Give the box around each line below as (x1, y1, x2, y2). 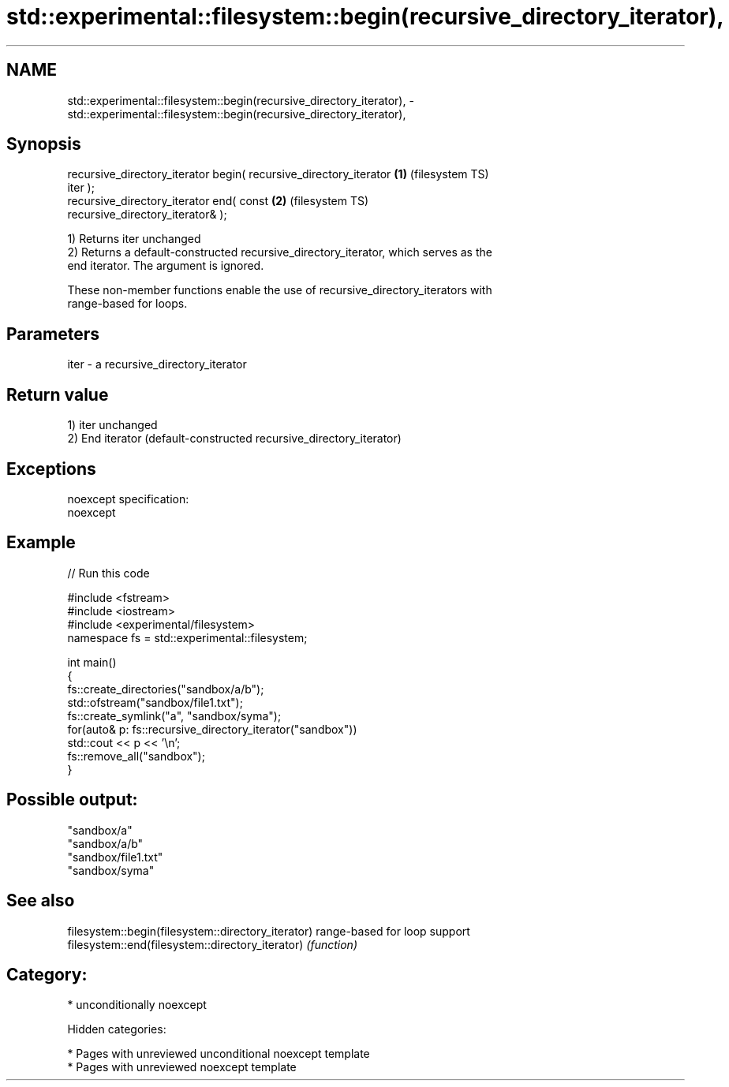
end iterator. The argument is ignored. (67, 259, 264, 273)
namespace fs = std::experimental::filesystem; (67, 630, 308, 644)
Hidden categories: (67, 1022, 166, 1037)
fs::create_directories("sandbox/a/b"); (67, 682, 264, 696)
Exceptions (6, 458, 96, 479)
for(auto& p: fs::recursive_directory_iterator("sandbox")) (67, 722, 357, 736)
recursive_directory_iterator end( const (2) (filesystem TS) (67, 194, 369, 208)
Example (6, 532, 76, 553)
